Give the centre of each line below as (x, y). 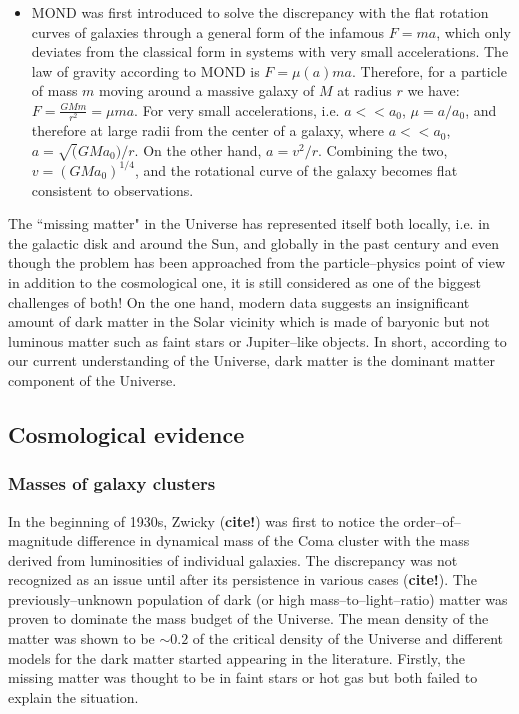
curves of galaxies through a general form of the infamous (208, 31)
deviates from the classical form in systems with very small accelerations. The (270, 51)
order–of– (432, 520)
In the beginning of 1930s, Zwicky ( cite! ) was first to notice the (203, 520)
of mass (54, 90)
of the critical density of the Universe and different (348, 638)
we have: (433, 90)
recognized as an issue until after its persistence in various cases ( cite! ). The (242, 579)
